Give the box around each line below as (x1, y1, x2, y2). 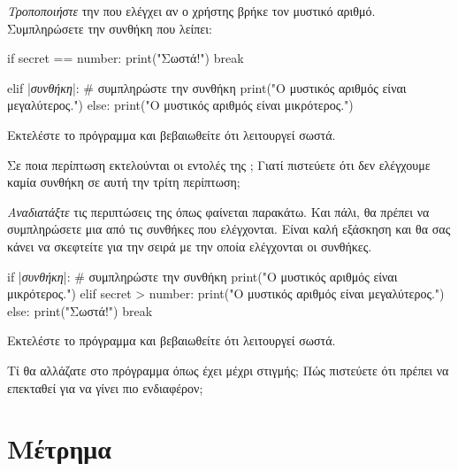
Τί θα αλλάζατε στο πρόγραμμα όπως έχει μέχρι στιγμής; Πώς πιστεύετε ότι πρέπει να (7, 360, 449, 379)
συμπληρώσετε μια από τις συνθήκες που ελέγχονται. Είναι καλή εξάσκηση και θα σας (7, 220, 451, 238)
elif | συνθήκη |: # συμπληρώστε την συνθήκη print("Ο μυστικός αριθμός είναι (7, 78, 407, 97)
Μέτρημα (7, 430, 111, 467)
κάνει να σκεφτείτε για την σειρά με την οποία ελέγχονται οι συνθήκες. (7, 236, 372, 255)
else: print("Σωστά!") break (7, 301, 153, 320)
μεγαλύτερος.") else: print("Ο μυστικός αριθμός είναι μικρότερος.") (7, 96, 354, 114)
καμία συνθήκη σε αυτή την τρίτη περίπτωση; (7, 173, 240, 191)
